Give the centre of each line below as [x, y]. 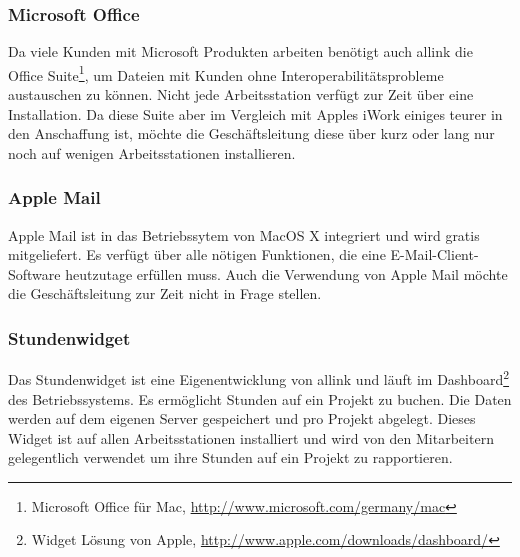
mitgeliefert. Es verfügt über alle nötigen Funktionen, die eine [197, 254]
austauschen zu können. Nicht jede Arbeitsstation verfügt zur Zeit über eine [241, 94]
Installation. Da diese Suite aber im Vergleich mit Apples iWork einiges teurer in [255, 113]
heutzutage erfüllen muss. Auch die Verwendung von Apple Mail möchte [286, 273]
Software [34, 273]
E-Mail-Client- [434, 254]
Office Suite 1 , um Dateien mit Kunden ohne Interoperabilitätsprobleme [226, 73]
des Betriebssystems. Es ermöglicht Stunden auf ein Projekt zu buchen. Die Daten [260, 398]
